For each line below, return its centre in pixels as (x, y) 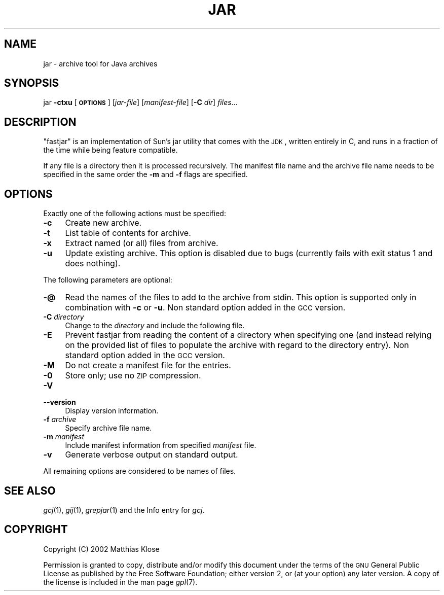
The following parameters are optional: (108, 280)
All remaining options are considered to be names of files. (140, 471)
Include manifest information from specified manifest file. (161, 445)
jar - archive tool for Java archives (100, 63)
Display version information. (112, 411)
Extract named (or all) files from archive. (142, 243)
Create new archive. (103, 223)
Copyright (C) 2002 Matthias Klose (101, 549)
